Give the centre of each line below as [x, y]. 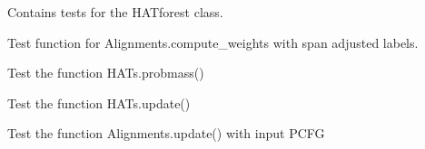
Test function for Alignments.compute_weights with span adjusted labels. [213, 42]
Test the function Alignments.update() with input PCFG [166, 133]
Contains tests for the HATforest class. [115, 12]
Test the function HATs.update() [99, 102]
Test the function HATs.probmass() [106, 73]
